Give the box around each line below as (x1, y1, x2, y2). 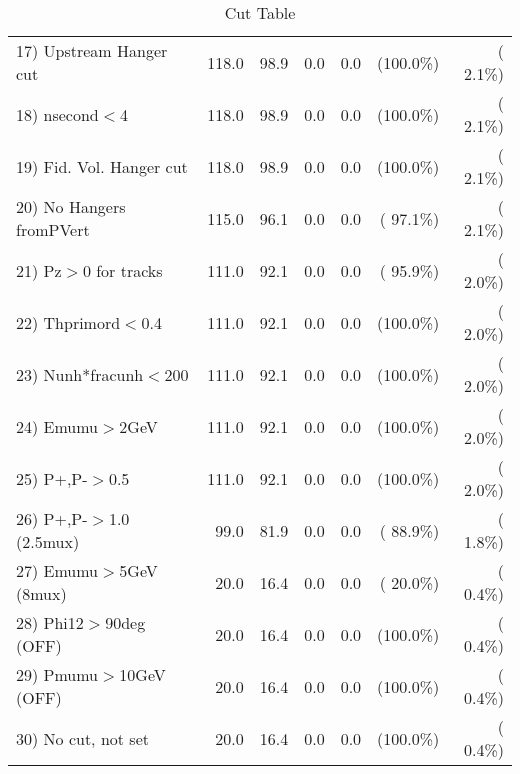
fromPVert (16, 218, 90, 241)
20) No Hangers (16, 195, 126, 218)
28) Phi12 (16, 611, 84, 634)
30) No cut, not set (16, 726, 149, 750)
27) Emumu (16, 559, 99, 582)
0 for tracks (82, 258, 163, 282)
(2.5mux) (16, 530, 80, 553)
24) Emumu (16, 414, 99, 438)
